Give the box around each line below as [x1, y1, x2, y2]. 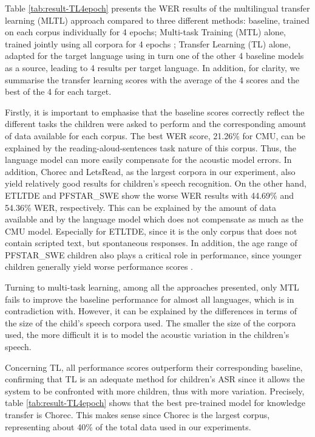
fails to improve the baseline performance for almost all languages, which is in [5, 292, 294, 305]
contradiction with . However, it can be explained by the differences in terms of [5, 305, 297, 317]
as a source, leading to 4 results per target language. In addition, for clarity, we [5, 61, 300, 74]
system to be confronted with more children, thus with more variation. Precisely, [5, 384, 305, 397]
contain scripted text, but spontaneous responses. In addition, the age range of [5, 236, 297, 249]
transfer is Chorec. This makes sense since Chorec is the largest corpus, [5, 408, 270, 421]
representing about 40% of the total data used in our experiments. [5, 420, 251, 433]
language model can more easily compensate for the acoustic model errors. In [5, 153, 292, 166]
